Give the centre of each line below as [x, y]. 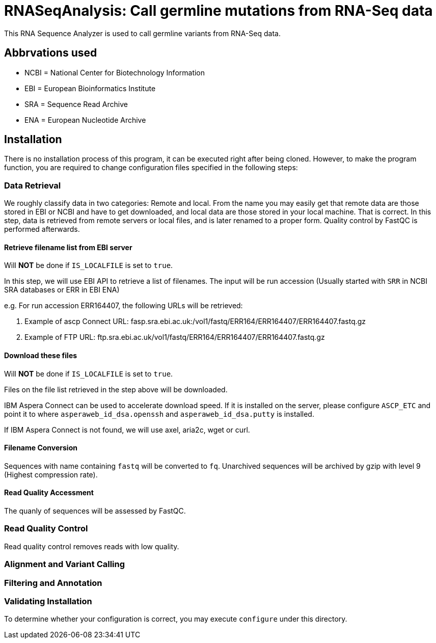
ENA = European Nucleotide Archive [85, 120]
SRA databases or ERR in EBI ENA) [62, 290]
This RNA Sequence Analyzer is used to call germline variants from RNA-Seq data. [142, 33]
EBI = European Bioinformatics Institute [90, 88]
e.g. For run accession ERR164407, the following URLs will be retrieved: [124, 306]
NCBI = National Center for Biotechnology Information [115, 72]
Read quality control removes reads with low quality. [92, 546]
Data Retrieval [33, 185]
